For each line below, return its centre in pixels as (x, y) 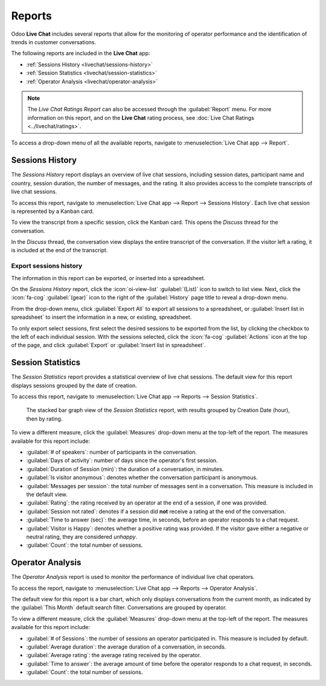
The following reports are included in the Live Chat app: (81, 53)
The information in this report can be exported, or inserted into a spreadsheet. (108, 278)
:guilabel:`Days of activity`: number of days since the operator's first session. (122, 460)
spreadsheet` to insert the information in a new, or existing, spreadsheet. (101, 317)
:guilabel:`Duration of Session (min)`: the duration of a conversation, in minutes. (125, 469)
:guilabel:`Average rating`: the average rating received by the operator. (114, 655)
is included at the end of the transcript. (59, 250)
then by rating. (44, 419)
